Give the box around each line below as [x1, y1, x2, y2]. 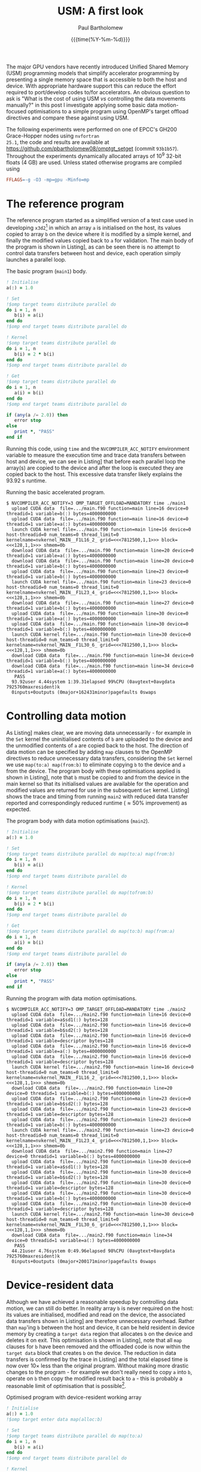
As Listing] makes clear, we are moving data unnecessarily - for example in [6, 729, 191, 736]
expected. [6, 806, 31, 813]
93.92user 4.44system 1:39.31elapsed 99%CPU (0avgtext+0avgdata [11, 678, 175, 685]
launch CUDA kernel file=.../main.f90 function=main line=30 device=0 [11, 632, 191, 638]
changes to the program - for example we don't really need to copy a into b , [6, 1368, 193, 1375]
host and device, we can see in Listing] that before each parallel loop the [6, 457, 185, 465]
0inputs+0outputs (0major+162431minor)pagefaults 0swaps [11, 689, 157, 695]
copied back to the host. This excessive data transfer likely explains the [6, 470, 182, 478]
